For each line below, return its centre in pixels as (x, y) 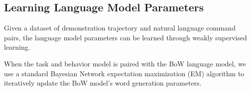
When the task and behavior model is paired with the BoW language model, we (125, 63)
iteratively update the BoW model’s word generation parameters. (103, 83)
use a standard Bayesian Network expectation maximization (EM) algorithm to (124, 73)
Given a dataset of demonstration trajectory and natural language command (120, 28)
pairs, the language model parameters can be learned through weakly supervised (125, 37)
